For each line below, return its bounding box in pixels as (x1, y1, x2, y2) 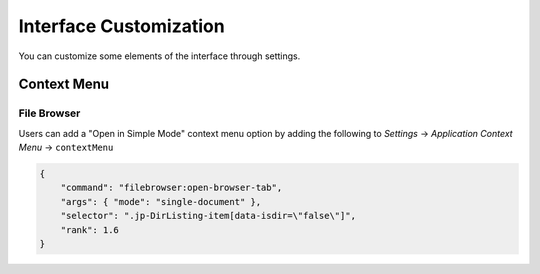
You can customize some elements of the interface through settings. (18, 50, 301, 62)
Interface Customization (18, 15, 225, 37)
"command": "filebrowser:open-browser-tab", (60, 182, 283, 194)
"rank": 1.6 (60, 224, 120, 235)
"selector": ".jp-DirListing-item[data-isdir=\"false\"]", (60, 210, 357, 222)
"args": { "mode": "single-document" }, (60, 196, 262, 207)
